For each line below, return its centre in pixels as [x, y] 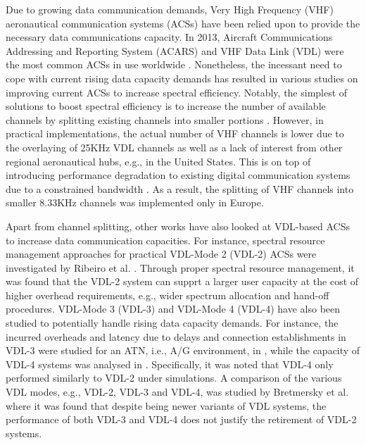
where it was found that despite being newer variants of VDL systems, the [166, 405]
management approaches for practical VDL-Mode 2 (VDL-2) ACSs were [161, 254]
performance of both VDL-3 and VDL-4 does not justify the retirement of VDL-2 [181, 419]
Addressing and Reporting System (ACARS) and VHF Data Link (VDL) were [175, 50]
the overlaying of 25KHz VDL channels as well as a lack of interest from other [174, 147]
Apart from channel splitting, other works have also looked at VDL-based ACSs [178, 226]
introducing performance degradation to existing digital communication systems [178, 175]
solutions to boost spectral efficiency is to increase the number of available [166, 106]
